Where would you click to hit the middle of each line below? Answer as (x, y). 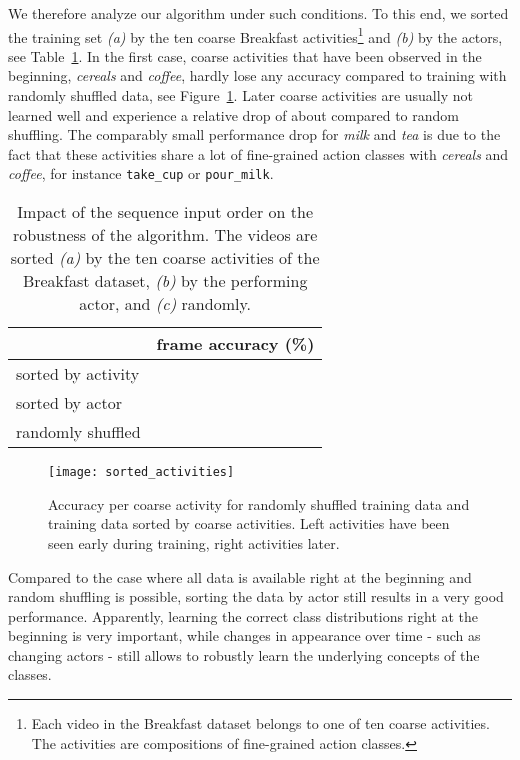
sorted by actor (69, 403)
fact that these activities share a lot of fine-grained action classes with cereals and (258, 153)
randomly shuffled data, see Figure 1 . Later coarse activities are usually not (240, 95)
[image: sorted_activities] (141, 472)
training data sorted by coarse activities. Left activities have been (249, 523)
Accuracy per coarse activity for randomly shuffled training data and (259, 503)
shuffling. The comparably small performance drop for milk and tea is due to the (254, 134)
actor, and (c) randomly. (165, 304)
